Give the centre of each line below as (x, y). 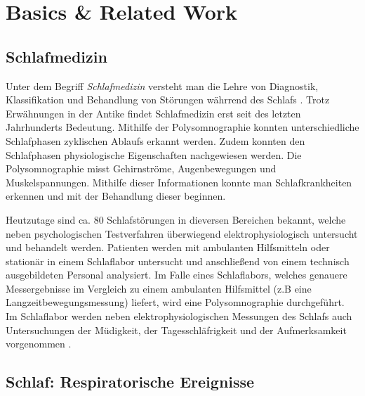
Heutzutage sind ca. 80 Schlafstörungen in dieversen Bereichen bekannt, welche (176, 219)
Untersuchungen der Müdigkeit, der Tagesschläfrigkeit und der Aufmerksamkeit (176, 330)
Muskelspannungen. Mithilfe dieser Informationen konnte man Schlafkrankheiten (179, 182)
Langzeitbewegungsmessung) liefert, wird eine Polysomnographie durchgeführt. (175, 302)
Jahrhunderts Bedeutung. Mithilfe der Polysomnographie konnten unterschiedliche (182, 127)
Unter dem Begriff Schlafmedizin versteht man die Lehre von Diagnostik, (162, 85)
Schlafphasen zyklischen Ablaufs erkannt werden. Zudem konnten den (155, 140)
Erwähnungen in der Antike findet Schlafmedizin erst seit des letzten (153, 113)
